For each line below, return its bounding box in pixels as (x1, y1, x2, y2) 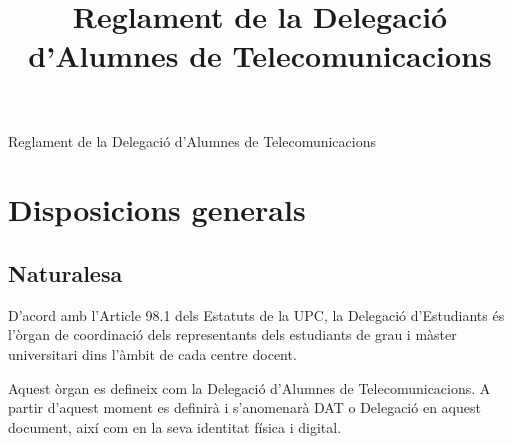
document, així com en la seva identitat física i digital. (8, 416, 342, 437)
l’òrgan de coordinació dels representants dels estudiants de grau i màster (8, 324, 457, 345)
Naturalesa (8, 257, 123, 288)
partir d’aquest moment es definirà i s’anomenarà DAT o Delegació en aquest (8, 397, 481, 418)
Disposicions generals (8, 189, 306, 230)
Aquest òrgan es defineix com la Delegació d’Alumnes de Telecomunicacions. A (8, 377, 491, 398)
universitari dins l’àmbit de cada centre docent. (8, 343, 297, 364)
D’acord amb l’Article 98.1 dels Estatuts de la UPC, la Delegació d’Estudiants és (8, 304, 505, 325)
